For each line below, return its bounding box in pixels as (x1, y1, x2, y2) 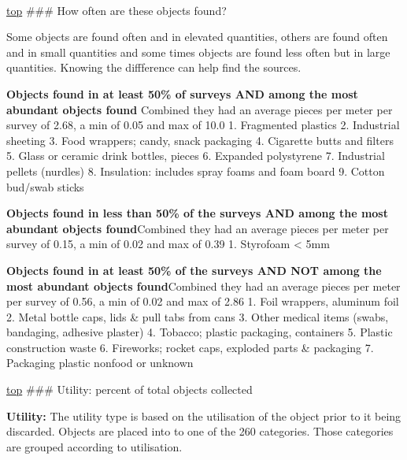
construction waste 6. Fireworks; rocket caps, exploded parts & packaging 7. (6, 339, 374, 355)
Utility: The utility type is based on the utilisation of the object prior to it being (6, 407, 401, 424)
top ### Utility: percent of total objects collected (6, 381, 253, 398)
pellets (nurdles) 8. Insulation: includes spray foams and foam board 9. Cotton (6, 162, 385, 179)
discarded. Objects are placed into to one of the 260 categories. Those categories (6, 423, 394, 440)
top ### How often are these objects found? (6, 2, 227, 18)
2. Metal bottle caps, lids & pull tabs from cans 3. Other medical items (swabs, (6, 308, 389, 325)
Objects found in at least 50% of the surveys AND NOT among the (6, 262, 382, 278)
